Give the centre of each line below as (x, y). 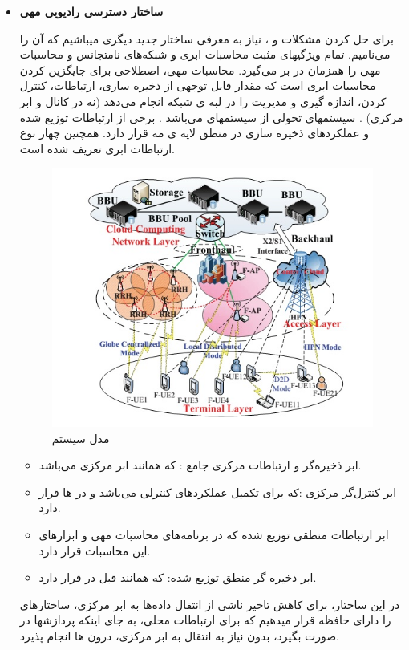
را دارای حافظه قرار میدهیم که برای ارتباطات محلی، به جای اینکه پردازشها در (205, 620)
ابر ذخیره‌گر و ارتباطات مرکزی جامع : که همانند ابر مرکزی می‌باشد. (200, 465)
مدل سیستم (81, 438)
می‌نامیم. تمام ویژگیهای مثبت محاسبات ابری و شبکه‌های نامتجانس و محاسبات (205, 54)
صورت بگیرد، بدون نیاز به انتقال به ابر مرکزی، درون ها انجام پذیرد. (179, 635)
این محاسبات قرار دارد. (95, 550)
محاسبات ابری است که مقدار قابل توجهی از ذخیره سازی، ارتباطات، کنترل (198, 85)
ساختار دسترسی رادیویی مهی (91, 11)
